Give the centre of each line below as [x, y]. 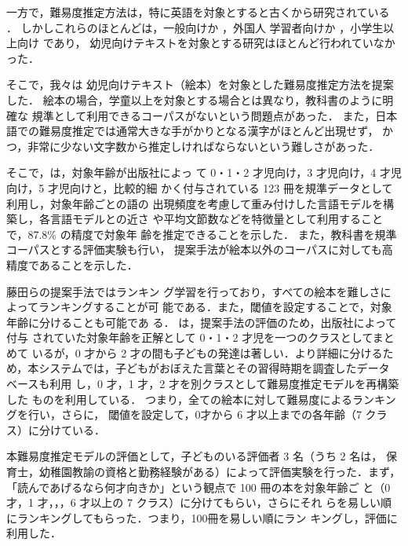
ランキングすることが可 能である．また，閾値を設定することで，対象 [215, 307]
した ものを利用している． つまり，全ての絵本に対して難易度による [180, 399]
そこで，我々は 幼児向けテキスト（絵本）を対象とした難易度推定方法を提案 [200, 84]
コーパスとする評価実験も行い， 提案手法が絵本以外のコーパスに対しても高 [200, 249]
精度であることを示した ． [72, 264]
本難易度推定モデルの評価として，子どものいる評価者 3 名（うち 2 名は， [195, 456]
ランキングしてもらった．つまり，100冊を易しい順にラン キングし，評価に [207, 517]
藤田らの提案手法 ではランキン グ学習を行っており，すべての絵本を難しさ [193, 291]
